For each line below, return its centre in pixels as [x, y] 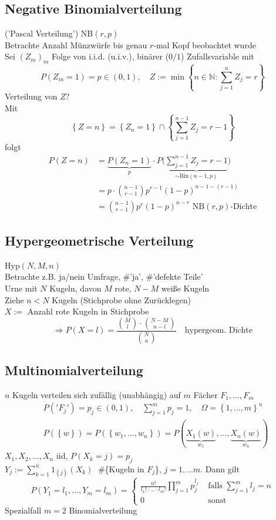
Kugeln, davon [75, 288]
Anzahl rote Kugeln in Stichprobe [88, 311]
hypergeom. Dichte [219, 331]
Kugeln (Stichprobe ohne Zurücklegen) [121, 299]
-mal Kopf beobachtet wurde [205, 44]
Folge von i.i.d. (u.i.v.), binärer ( [110, 56]
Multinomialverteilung [74, 370]
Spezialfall [23, 510]
